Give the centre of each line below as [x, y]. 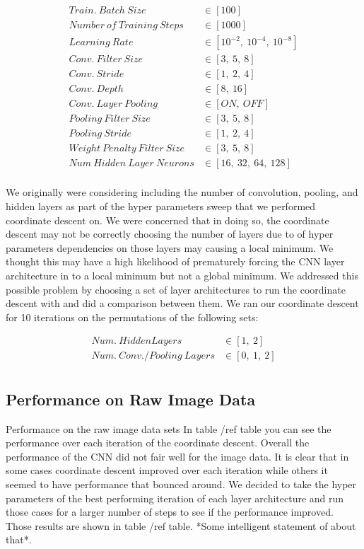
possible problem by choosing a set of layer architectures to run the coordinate [176, 289]
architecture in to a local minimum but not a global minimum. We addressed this [182, 275]
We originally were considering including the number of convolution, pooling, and [182, 192]
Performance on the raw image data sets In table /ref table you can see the [169, 428]
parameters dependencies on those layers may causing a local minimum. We [170, 247]
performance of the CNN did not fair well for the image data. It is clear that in [177, 456]
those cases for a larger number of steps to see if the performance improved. [170, 512]
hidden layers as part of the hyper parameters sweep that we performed [161, 206]
